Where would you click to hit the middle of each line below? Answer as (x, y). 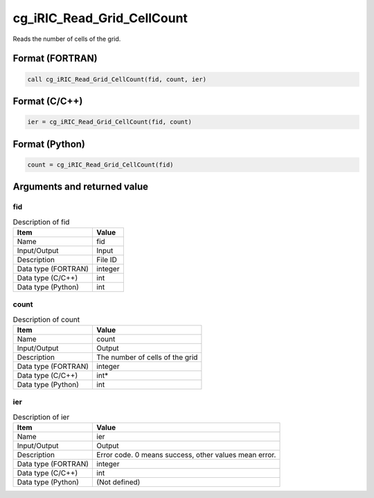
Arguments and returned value (81, 187)
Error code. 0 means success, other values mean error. (186, 455)
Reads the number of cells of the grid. (67, 39)
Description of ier (41, 417)
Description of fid (41, 222)
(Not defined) (118, 482)
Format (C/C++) (48, 101)
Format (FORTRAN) (55, 59)
